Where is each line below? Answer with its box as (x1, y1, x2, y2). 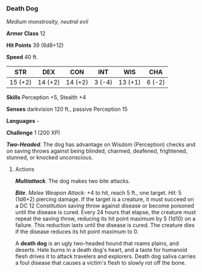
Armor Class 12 (6, 30, 46, 37)
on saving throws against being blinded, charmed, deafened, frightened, (6, 147, 187, 155)
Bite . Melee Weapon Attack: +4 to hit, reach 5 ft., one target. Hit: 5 (15, 189, 182, 197)
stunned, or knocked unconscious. (6, 154, 93, 161)
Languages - (6, 117, 40, 125)
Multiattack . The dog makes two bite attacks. (15, 178, 131, 185)
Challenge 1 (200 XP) (6, 129, 61, 136)
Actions (15, 166, 35, 173)
